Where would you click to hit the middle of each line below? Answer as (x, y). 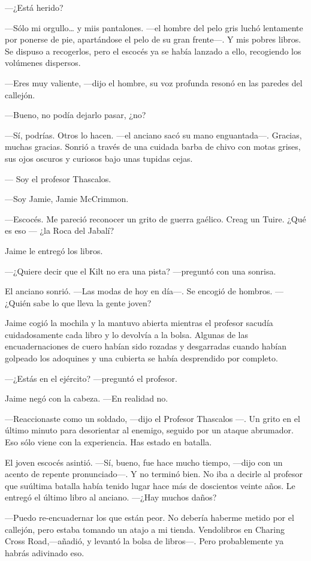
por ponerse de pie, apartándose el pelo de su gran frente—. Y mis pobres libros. (153, 39)
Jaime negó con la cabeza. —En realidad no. (87, 398)
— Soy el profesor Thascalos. (58, 178)
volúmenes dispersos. (43, 63)
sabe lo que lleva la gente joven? (92, 302)
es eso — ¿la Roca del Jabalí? (60, 230)
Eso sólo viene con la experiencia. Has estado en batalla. (108, 442)
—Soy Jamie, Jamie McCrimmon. (67, 199)
